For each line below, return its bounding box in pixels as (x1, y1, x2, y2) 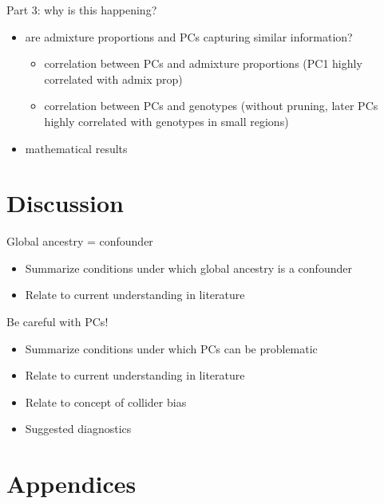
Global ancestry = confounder (6, 233, 153, 250)
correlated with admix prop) (44, 70, 183, 87)
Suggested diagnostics (25, 420, 132, 437)
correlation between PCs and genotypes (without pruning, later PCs (44, 97, 378, 114)
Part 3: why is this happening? (6, 2, 157, 18)
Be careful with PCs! (6, 313, 109, 330)
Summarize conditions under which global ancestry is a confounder (25, 259, 352, 276)
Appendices (6, 467, 137, 500)
